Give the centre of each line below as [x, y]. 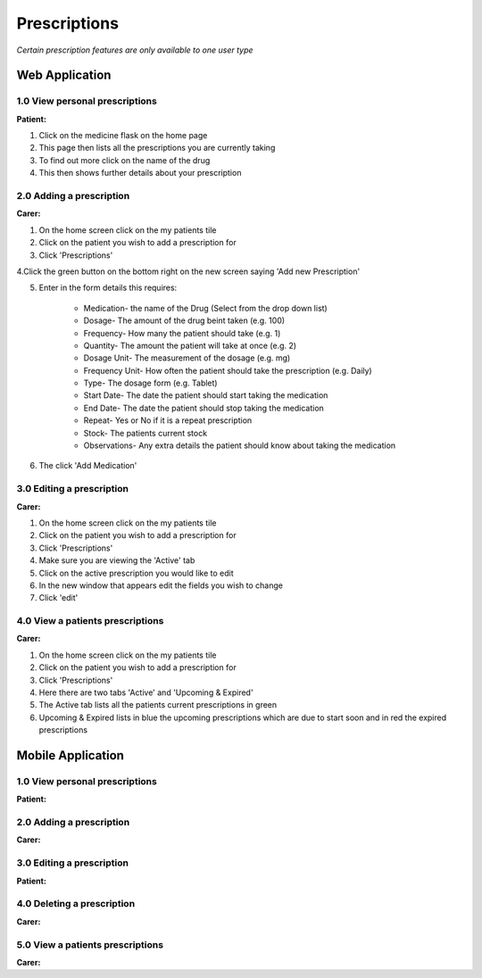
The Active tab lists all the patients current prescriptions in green [158, 705]
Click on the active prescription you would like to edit [136, 573]
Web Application [64, 75]
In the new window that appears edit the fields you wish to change [161, 585]
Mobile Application [71, 755]
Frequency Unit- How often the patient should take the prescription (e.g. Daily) [228, 370]
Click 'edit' [58, 598]
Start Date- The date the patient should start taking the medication [206, 395]
